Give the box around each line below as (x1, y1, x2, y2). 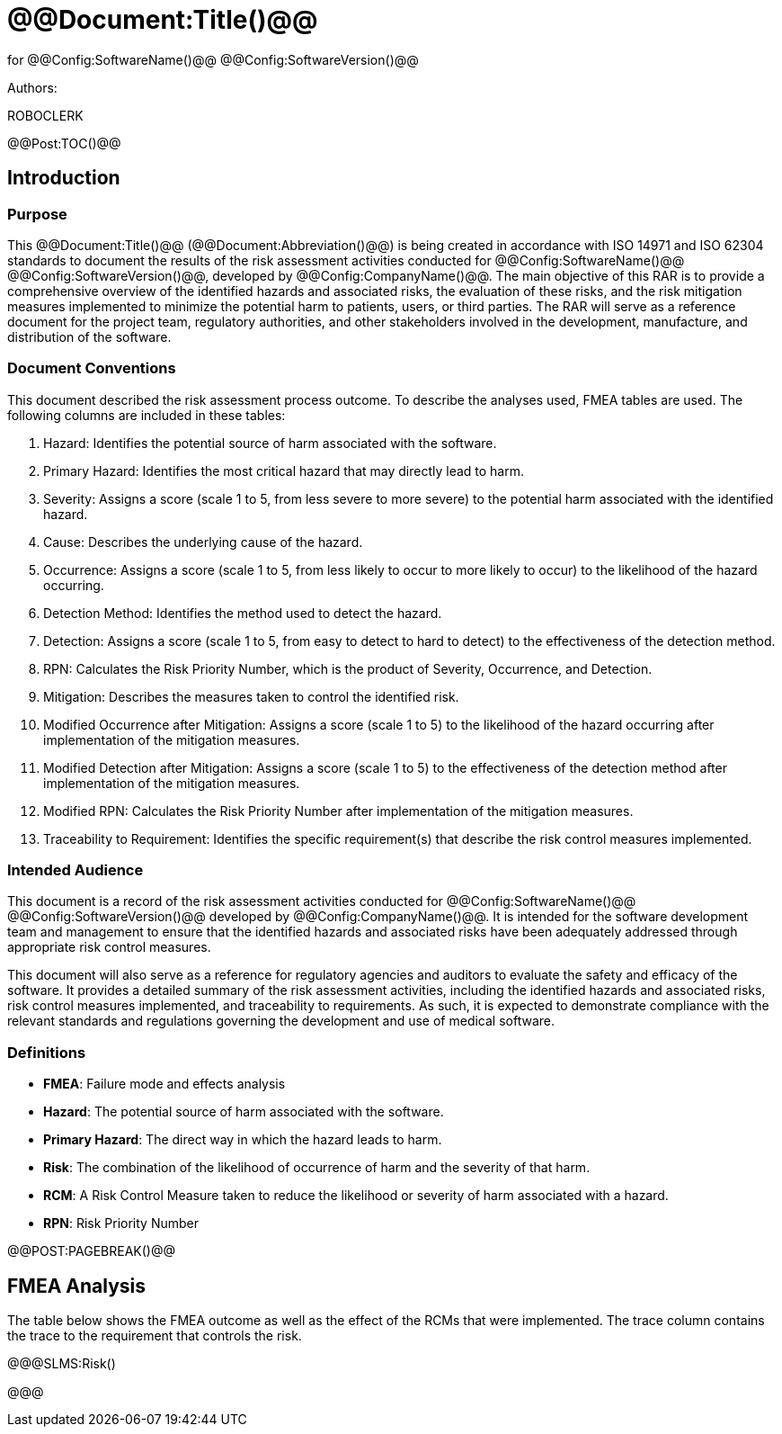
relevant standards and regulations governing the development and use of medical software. (7, 1013, 555, 1029)
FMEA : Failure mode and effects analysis (43, 1076, 286, 1092)
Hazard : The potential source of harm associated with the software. (43, 1104, 444, 1120)
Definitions (7, 1043, 86, 1062)
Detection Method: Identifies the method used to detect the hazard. (43, 605, 442, 621)
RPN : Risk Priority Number (43, 1215, 200, 1232)
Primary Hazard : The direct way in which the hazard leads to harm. (43, 1132, 442, 1148)
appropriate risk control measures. (7, 939, 211, 955)
